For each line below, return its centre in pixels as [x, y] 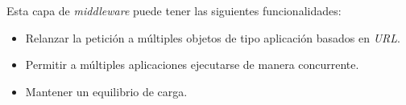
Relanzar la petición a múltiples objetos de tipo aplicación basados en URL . [213, 37]
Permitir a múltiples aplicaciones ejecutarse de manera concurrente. [192, 65]
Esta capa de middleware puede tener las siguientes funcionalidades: [174, 10]
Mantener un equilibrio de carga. [106, 91]
